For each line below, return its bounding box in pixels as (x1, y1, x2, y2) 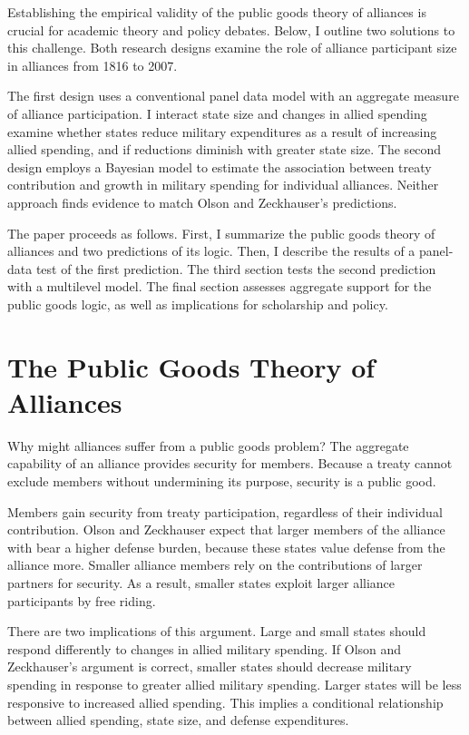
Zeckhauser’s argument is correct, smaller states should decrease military (7, 657, 412, 676)
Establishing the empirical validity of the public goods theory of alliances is (7, 3, 426, 21)
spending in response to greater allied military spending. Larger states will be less (7, 674, 462, 693)
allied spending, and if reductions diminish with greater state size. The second (7, 140, 442, 159)
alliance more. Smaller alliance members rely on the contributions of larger (7, 555, 423, 574)
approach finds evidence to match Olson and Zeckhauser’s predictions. (7, 192, 397, 211)
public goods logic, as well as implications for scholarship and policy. (7, 294, 388, 313)
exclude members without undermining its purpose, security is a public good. (7, 472, 436, 490)
